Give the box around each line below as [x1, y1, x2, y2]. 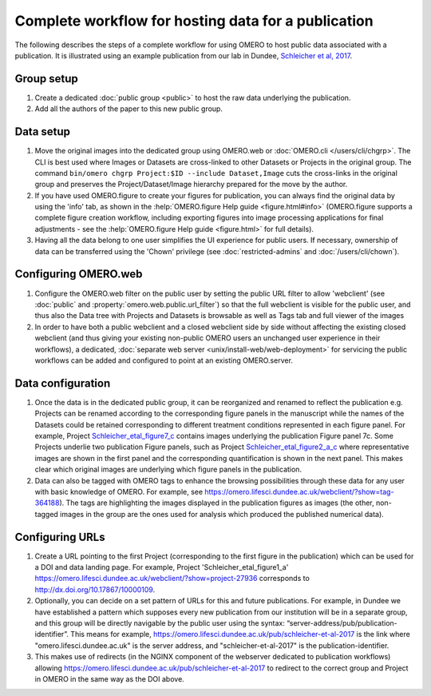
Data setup [14, 125, 71, 139]
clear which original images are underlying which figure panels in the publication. [34, 464, 302, 475]
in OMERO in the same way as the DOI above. [34, 674, 185, 683]
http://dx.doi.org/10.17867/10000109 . [34, 584, 156, 595]
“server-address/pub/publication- [286, 618, 398, 627]
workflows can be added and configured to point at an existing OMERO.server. [34, 356, 293, 365]
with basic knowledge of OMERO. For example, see [34, 487, 204, 496]
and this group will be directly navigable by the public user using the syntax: [34, 618, 285, 627]
